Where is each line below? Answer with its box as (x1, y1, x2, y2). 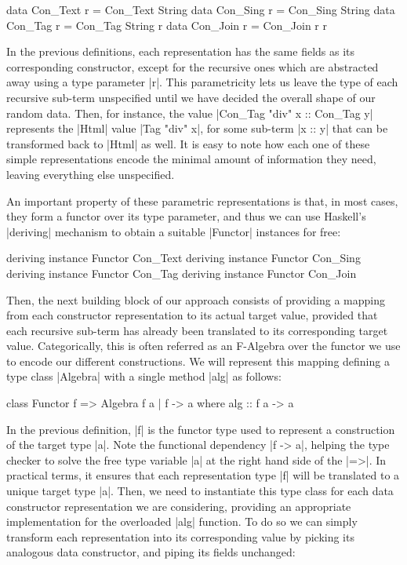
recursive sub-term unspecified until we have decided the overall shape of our (6, 89, 376, 105)
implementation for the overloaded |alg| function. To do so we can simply (6, 513, 358, 530)
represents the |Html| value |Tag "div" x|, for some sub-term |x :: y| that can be (6, 120, 388, 137)
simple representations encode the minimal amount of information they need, (6, 151, 376, 167)
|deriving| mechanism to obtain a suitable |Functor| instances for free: (6, 223, 341, 239)
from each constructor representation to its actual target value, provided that (6, 307, 378, 323)
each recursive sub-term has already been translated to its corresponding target (6, 322, 388, 338)
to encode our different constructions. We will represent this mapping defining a (6, 352, 390, 369)
